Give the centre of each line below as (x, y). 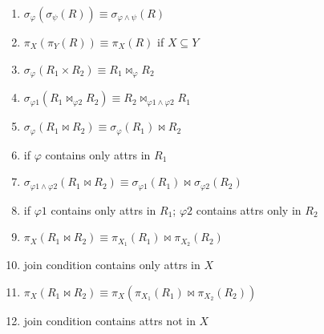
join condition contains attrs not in (109, 320)
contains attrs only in (249, 209)
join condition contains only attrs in (112, 264)
